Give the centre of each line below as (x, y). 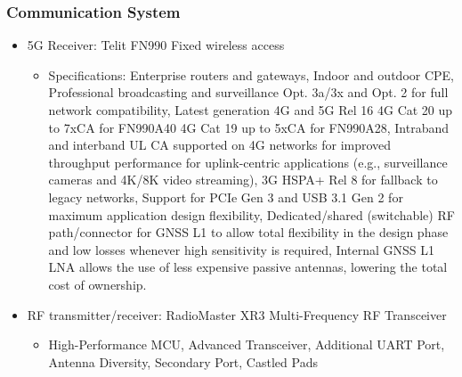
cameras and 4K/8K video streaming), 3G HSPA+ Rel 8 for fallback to (243, 180)
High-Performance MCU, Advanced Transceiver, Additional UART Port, (247, 344)
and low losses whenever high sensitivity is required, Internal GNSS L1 (241, 249)
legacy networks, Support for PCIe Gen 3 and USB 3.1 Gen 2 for (226, 197)
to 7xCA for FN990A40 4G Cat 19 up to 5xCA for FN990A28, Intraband (248, 127)
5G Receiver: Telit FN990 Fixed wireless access (156, 45)
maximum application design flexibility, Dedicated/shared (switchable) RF (251, 214)
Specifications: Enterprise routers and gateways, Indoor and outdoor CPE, (251, 74)
